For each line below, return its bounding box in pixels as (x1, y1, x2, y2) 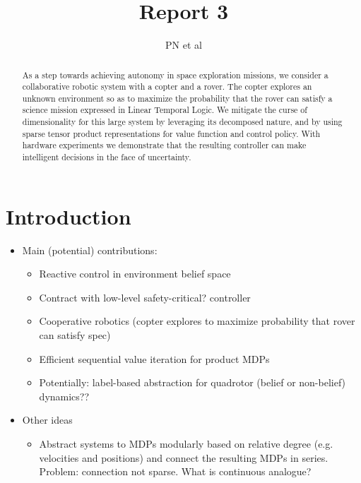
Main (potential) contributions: (22, 242, 158, 257)
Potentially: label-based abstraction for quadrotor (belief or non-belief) (39, 375, 346, 390)
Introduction (6, 201, 131, 230)
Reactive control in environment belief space (39, 266, 231, 281)
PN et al (165, 37, 202, 52)
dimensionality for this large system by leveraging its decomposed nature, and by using (22, 116, 343, 128)
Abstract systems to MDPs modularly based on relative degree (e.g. (39, 436, 333, 451)
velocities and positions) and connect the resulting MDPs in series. (39, 450, 329, 465)
